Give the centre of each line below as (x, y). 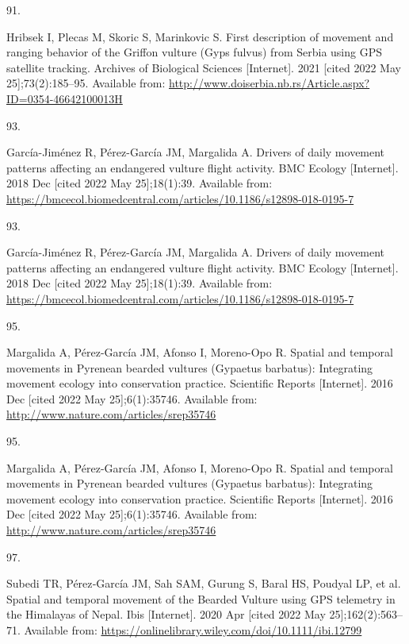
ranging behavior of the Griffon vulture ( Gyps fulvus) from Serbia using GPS (195, 52)
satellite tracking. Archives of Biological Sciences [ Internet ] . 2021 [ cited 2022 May (204, 67)
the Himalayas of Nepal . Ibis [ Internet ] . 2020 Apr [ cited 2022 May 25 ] (175, 614)
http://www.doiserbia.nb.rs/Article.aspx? (269, 83)
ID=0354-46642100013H (65, 98)
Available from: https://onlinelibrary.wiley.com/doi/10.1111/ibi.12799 (193, 630)
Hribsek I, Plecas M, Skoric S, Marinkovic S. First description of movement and (200, 36)
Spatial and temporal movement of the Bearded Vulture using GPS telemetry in (201, 598)
